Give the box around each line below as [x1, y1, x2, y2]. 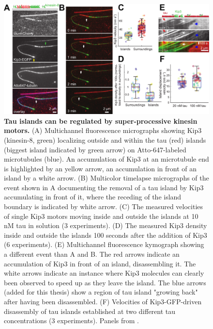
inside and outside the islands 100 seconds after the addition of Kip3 [4, 230, 207, 240]
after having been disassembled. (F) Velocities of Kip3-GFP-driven [4, 296, 202, 306]
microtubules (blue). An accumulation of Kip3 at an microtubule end [4, 154, 209, 164]
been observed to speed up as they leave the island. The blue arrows [4, 277, 206, 287]
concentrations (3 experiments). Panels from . [4, 315, 139, 326]
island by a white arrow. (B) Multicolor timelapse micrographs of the [4, 173, 209, 183]
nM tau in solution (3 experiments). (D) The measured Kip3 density [4, 220, 207, 230]
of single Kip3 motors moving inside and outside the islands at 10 [4, 211, 198, 221]
